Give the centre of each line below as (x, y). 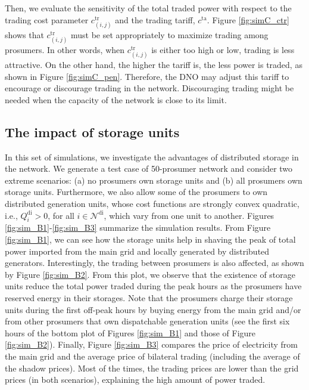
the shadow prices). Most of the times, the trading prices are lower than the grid (152, 368)
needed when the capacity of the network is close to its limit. (116, 99)
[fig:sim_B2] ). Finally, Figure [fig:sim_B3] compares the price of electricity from (152, 344)
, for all (61, 215)
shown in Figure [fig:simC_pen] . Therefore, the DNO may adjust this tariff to (147, 76)
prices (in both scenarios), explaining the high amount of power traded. (135, 380)
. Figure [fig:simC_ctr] (248, 19)
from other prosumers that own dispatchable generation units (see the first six (147, 321)
